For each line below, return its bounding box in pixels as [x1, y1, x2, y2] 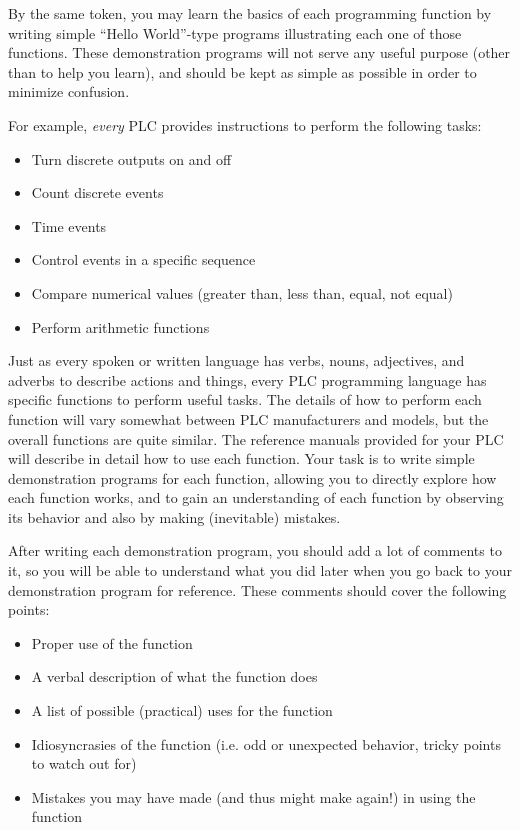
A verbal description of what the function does [31, 666, 318, 687]
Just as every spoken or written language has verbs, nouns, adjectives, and [8, 350, 465, 371]
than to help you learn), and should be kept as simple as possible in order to [8, 61, 477, 82]
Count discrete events [31, 182, 164, 203]
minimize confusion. [8, 81, 130, 102]
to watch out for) [31, 753, 137, 774]
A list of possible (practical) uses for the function [31, 700, 333, 721]
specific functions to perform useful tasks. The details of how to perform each [8, 389, 482, 410]
